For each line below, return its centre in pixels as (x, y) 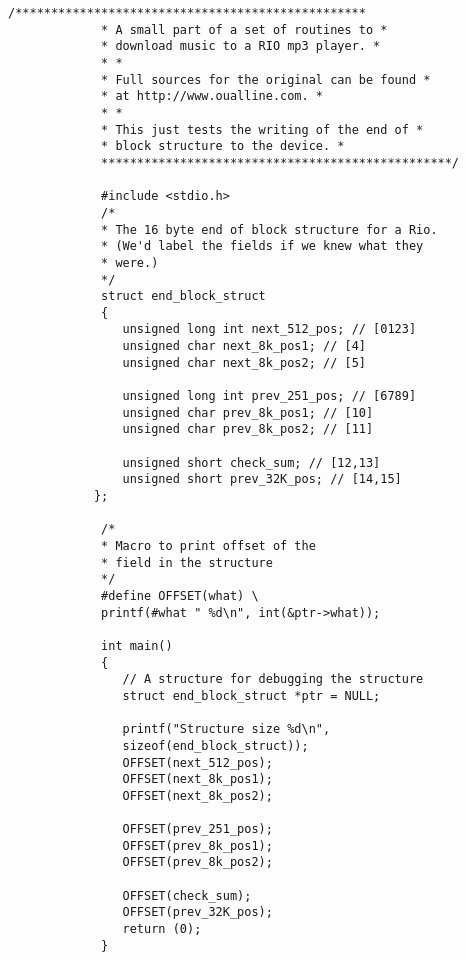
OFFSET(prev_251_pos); (197, 829)
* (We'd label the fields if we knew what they (262, 246)
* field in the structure (187, 562)
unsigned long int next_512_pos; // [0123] (269, 329)
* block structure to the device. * (223, 146)
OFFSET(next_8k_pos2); (197, 795)
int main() (137, 645)
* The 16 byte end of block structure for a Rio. (269, 229)
